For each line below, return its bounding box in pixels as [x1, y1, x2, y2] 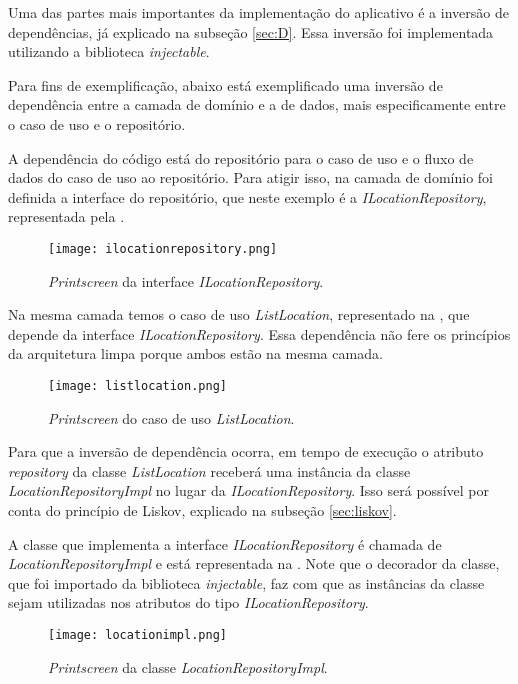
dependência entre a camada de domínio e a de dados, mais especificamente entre [8, 94, 506, 115]
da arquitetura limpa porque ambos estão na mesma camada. [8, 343, 383, 364]
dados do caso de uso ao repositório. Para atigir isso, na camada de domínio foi [8, 167, 493, 188]
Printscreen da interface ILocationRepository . [48, 270, 324, 291]
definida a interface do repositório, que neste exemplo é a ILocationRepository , [8, 186, 487, 207]
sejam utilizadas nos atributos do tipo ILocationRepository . [8, 592, 369, 613]
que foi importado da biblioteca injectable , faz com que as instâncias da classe [8, 572, 485, 593]
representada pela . [8, 206, 125, 227]
